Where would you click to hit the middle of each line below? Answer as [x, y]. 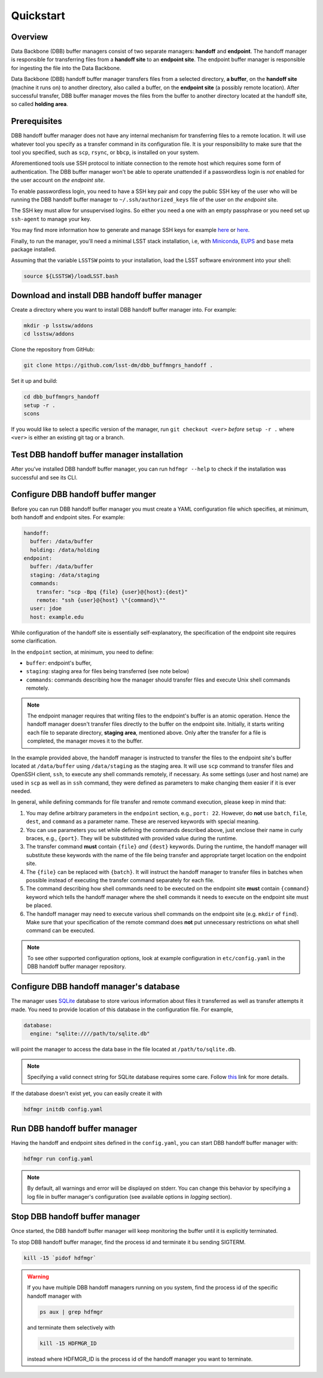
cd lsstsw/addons [49, 334]
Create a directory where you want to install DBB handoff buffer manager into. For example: [124, 309]
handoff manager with [54, 1296]
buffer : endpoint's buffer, [59, 663]
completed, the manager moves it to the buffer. [85, 741]
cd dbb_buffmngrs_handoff [62, 397]
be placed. [39, 906]
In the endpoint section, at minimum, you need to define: [82, 652]
